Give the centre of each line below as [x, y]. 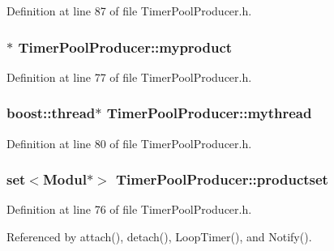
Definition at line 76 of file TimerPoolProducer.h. [129, 209]
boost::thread [51, 113]
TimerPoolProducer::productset [222, 179]
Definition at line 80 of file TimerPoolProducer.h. [129, 143]
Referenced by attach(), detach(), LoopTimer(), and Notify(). [159, 237]
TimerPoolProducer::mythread [209, 113]
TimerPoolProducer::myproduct [125, 47]
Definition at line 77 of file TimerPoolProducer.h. [129, 77]
